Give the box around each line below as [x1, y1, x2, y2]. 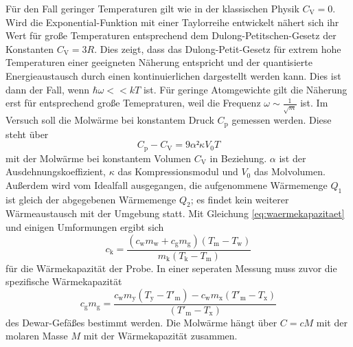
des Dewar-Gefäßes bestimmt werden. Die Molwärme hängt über [5, 315, 277, 329]
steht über [5, 126, 49, 141]
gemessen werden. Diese [231, 113, 332, 127]
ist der [279, 150, 306, 165]
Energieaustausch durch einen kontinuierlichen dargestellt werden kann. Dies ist [5, 68, 341, 82]
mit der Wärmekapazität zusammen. [83, 328, 238, 343]
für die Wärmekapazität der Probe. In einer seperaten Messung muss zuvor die [5, 260, 337, 275]
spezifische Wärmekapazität [5, 274, 122, 289]
